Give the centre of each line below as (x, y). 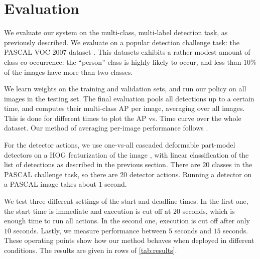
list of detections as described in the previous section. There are (102, 164)
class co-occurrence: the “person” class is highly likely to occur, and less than (123, 61)
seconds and (193, 230)
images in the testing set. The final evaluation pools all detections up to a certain (129, 98)
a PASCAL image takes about (50, 184)
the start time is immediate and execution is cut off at (88, 211)
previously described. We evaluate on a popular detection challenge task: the (122, 42)
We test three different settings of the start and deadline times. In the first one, (126, 201)
